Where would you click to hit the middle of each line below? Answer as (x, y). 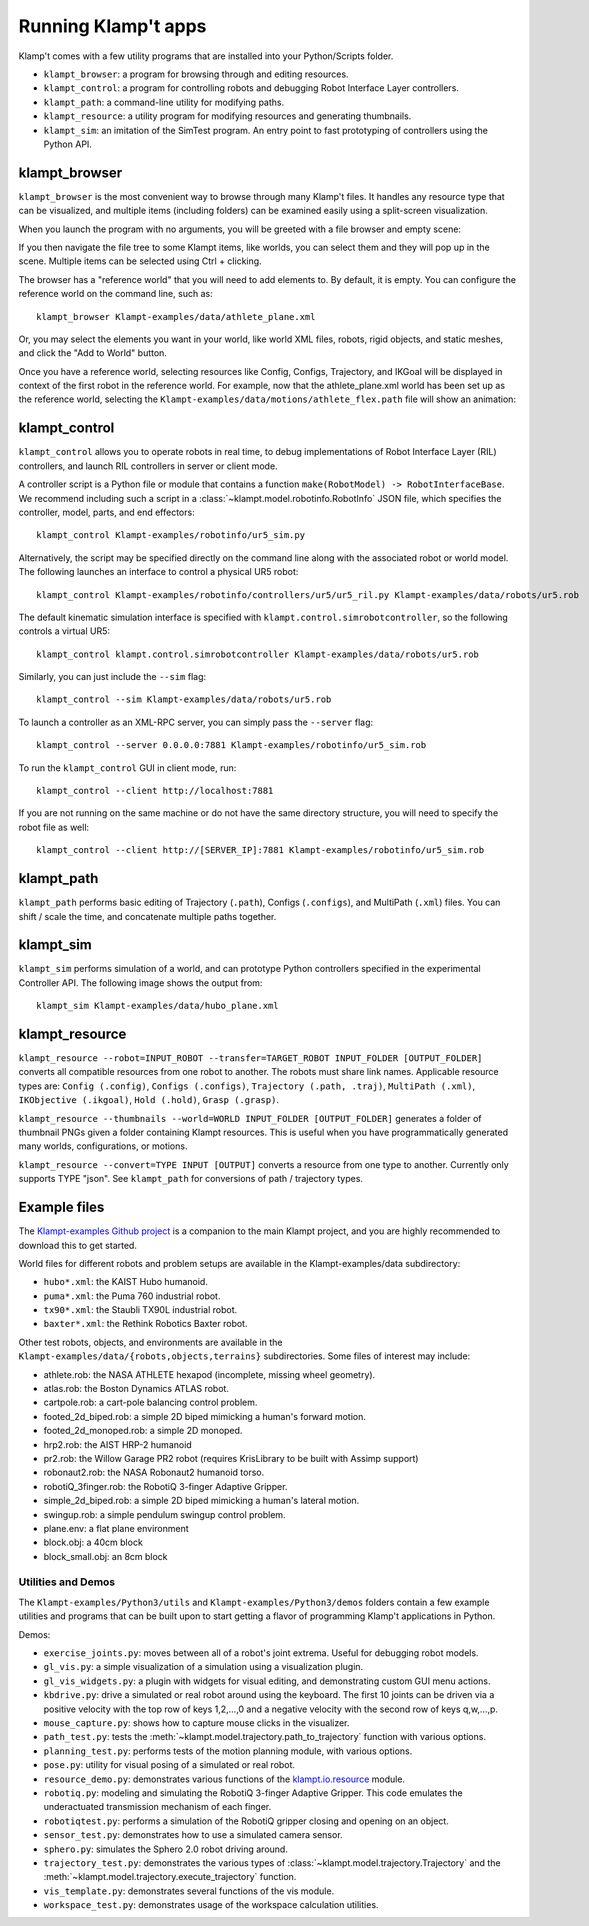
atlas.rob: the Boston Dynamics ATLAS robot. (136, 1389)
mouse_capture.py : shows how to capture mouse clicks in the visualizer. (196, 1722)
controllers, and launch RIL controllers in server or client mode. (148, 466)
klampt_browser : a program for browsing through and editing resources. (196, 74)
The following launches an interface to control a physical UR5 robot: (158, 572)
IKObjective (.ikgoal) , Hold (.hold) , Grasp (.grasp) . (149, 1100)
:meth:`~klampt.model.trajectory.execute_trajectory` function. (170, 1877)
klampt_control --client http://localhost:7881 (155, 791)
